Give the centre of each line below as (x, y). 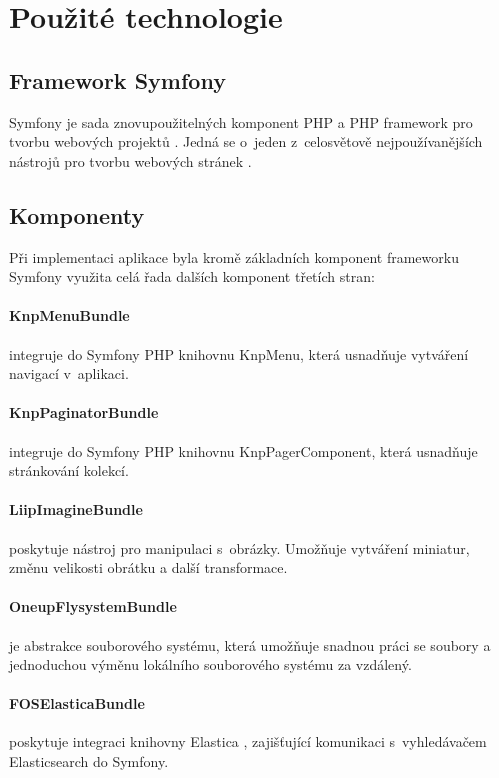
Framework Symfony (117, 79)
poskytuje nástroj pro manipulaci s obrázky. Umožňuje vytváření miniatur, (239, 547)
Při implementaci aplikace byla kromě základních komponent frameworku (234, 256)
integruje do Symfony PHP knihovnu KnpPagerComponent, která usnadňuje (243, 450)
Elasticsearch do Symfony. (89, 761)
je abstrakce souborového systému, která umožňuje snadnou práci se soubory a (250, 644)
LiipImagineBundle (76, 509)
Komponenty (77, 214)
